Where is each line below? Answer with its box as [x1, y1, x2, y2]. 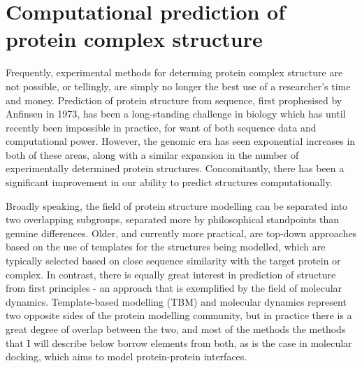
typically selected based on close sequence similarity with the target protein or [6, 253, 341, 268]
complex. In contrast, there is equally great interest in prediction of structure [6, 267, 336, 281]
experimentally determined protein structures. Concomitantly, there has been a [6, 161, 345, 176]
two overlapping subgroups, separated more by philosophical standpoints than [6, 212, 340, 227]
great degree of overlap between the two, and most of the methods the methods [6, 322, 346, 336]
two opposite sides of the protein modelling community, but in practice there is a [6, 308, 352, 323]
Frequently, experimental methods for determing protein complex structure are [6, 65, 343, 80]
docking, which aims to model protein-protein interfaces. [6, 349, 247, 364]
